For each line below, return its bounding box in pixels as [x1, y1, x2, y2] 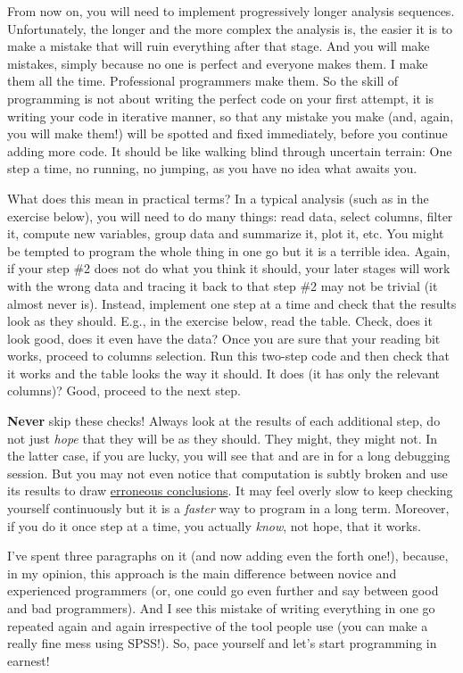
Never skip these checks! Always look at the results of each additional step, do [7, 411, 441, 430]
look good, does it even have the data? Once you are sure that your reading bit [7, 328, 441, 347]
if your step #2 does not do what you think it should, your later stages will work [7, 259, 451, 278]
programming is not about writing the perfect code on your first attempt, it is [7, 88, 434, 107]
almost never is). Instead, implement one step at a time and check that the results [7, 294, 457, 312]
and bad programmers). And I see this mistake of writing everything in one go [7, 599, 435, 617]
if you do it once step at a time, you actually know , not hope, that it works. [7, 516, 421, 535]
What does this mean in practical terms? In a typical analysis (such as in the [7, 188, 429, 207]
